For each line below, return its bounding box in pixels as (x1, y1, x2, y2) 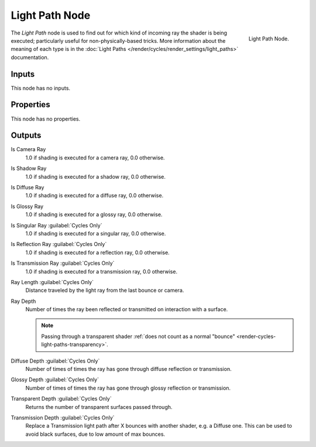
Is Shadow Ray (11, 165, 47, 172)
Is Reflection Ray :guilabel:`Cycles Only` (11, 241, 107, 248)
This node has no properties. (11, 115, 81, 122)
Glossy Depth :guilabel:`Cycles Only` (11, 376, 99, 383)
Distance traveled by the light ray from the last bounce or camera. (25, 287, 184, 294)
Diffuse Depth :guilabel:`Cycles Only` (11, 357, 100, 364)
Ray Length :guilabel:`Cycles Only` (11, 278, 94, 285)
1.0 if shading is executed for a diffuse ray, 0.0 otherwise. (25, 192, 164, 199)
